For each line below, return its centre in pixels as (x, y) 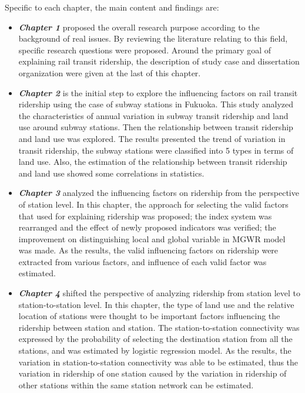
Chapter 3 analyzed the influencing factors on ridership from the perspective (159, 193)
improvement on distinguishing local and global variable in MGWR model (152, 238)
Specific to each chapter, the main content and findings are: (112, 7)
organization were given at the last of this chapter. (110, 72)
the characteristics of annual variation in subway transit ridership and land (153, 115)
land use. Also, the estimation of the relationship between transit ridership (153, 162)
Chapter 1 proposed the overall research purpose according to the (139, 27)
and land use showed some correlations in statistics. (111, 173)
